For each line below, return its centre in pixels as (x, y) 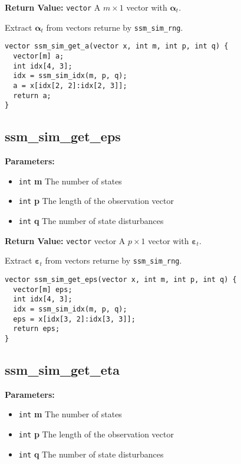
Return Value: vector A (53, 7)
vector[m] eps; (43, 289)
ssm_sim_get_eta (62, 369)
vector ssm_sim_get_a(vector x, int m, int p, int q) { (117, 46)
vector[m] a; (39, 56)
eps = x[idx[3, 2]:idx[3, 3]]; (74, 319)
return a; (32, 95)
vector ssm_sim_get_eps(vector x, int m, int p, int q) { (121, 279)
